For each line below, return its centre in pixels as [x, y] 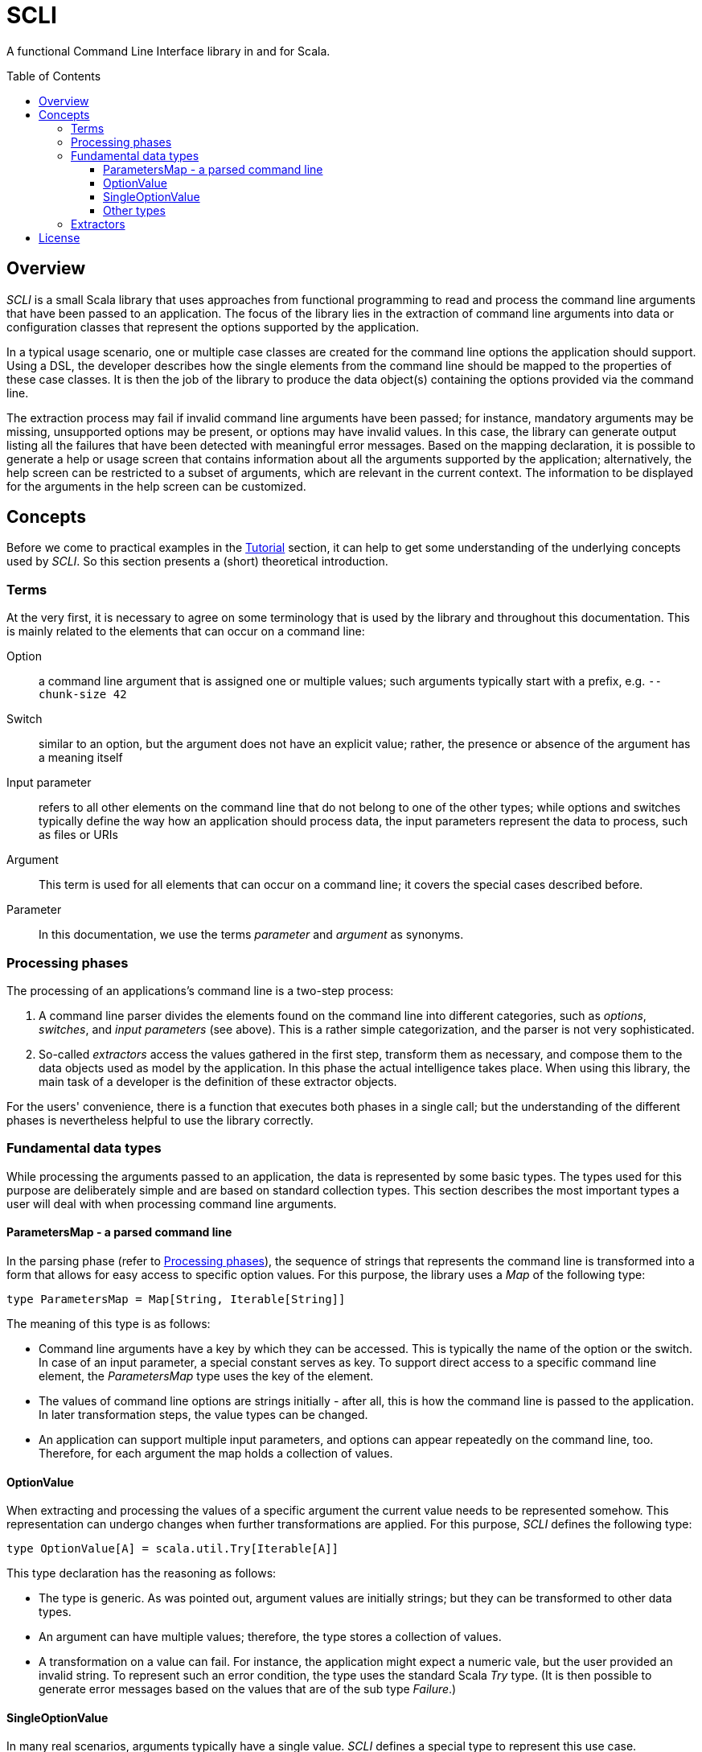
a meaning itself [81, 758]
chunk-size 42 [83, 695]
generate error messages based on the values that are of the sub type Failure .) [248, 1689]
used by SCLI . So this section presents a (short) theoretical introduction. [197, 561]
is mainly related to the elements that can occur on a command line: [186, 631]
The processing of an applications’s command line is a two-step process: [200, 990]
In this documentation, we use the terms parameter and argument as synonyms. [251, 935]
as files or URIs [78, 835]
